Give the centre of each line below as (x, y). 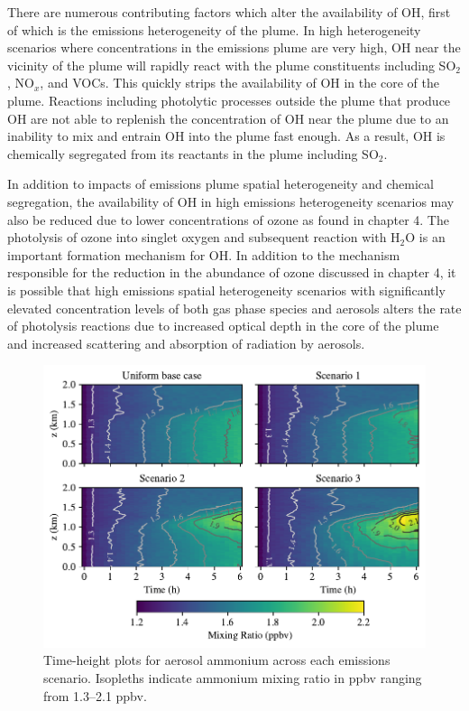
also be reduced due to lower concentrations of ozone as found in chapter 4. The (228, 219)
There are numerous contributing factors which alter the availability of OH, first (229, 12)
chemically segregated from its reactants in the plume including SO (193, 153)
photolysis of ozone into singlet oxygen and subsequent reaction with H (204, 237)
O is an (425, 237)
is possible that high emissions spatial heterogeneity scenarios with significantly (226, 290)
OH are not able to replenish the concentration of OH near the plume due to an (228, 118)
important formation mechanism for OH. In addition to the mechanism (204, 254)
